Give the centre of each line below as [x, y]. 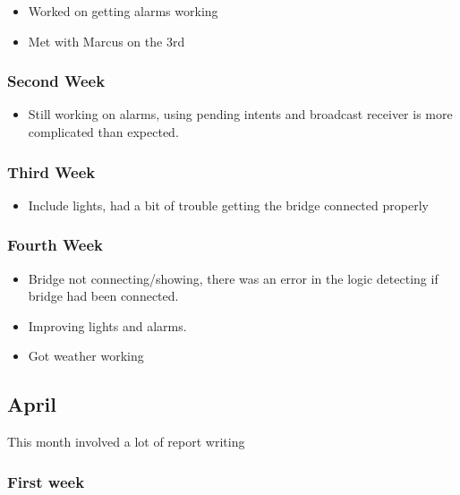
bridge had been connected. [103, 296]
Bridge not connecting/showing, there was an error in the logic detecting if [233, 278]
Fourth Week [55, 245]
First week [46, 481]
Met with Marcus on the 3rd [106, 41]
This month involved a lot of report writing [126, 442]
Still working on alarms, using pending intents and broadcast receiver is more [240, 114]
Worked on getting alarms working [123, 11]
